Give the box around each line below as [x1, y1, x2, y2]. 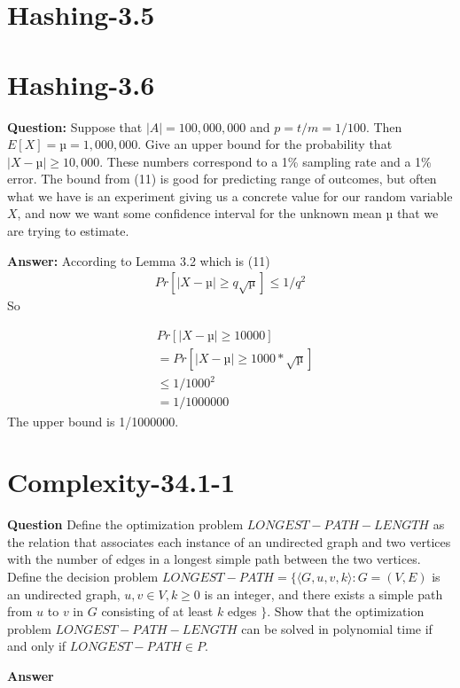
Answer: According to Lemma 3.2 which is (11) [7, 251, 270, 270]
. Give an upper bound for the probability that [137, 135, 393, 153]
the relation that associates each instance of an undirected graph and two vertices [7, 532, 451, 551]
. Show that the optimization [267, 602, 425, 621]
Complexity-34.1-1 [7, 464, 236, 500]
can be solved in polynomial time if [241, 619, 433, 637]
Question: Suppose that [7, 117, 143, 136]
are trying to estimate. [7, 222, 129, 240]
